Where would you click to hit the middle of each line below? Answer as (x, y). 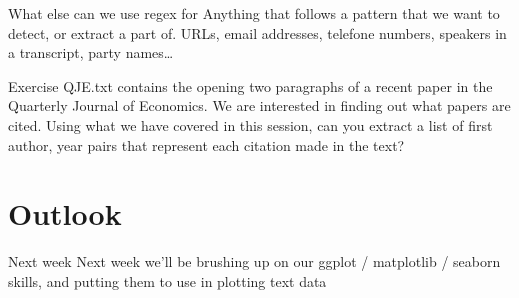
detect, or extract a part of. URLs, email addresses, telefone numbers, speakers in (257, 32)
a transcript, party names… (91, 52)
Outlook (65, 213)
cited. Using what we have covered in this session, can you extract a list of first (250, 124)
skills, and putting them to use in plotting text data (167, 280)
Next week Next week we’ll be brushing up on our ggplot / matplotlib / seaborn (254, 261)
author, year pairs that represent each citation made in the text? (206, 144)
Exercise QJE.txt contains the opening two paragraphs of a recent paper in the (250, 85)
